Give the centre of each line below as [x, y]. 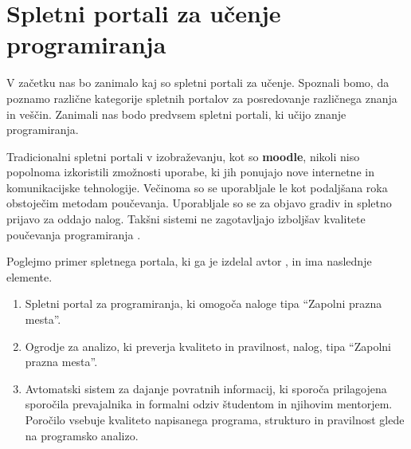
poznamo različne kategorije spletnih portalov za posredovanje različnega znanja [202, 98]
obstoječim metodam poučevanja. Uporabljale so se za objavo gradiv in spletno [199, 203]
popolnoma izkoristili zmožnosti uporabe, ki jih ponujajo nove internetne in [190, 172]
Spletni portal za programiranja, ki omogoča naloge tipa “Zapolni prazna [204, 303]
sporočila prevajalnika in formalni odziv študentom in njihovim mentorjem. [209, 404]
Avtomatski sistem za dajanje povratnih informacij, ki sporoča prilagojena [206, 388]
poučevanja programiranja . [74, 234]
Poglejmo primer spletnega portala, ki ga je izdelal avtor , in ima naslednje [189, 261]
